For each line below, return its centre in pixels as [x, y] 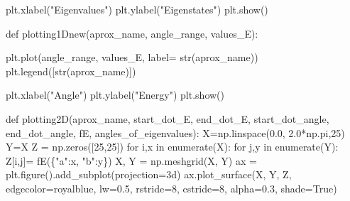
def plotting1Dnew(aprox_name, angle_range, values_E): [132, 33]
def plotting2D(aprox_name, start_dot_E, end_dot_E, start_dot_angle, [168, 118]
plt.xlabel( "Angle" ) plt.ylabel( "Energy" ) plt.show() [115, 95]
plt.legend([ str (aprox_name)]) [71, 71]
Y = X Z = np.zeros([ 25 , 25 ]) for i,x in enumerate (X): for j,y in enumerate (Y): [172, 147]
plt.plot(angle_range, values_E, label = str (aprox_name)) [132, 57]
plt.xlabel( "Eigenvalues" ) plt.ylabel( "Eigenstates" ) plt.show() [137, 9]
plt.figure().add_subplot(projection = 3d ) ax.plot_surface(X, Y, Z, [149, 174]
